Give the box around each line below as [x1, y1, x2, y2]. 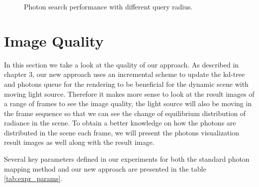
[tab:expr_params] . [4, 173, 63, 184]
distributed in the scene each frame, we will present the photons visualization [4, 127, 239, 137]
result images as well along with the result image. [4, 137, 155, 147]
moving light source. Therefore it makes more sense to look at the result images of [4, 88, 255, 99]
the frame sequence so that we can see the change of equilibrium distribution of [4, 108, 246, 118]
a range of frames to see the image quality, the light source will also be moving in [4, 98, 252, 109]
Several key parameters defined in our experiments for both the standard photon [4, 154, 250, 164]
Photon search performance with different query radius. [24, 1, 193, 11]
